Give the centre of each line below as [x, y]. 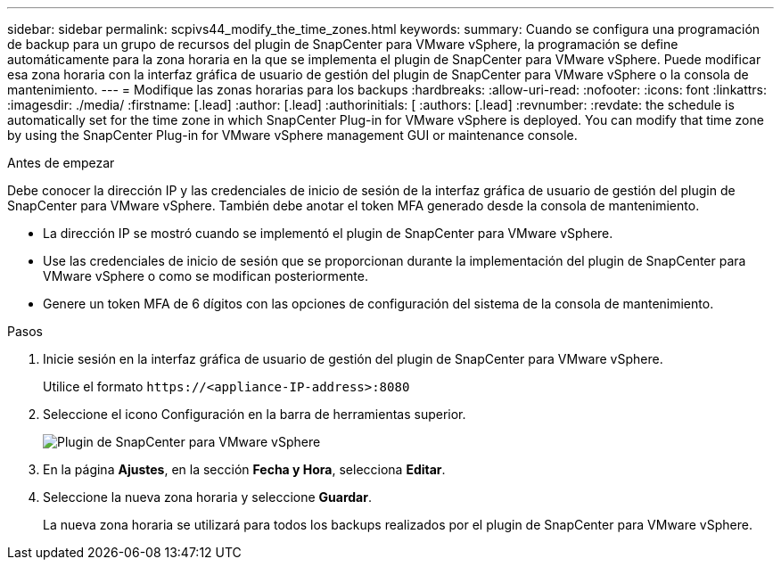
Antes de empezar [61, 163]
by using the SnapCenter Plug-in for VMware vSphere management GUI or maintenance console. [292, 135]
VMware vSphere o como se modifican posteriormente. [206, 276]
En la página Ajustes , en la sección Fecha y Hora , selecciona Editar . [244, 469]
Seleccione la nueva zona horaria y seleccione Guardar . [207, 497]
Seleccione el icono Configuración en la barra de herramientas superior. [255, 414]
